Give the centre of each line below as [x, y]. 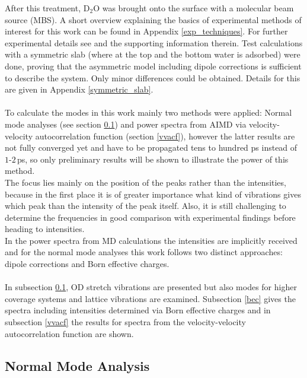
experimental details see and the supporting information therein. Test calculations [154, 42]
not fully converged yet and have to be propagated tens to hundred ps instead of [151, 147]
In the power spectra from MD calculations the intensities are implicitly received [151, 240]
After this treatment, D [47, 8]
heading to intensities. [45, 229]
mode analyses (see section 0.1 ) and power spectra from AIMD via [126, 124]
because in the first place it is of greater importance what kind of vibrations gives [153, 194]
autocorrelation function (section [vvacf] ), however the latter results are [165, 136]
